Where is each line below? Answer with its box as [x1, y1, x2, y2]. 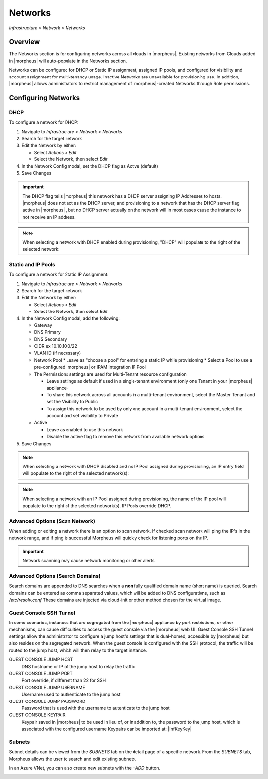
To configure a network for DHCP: [9, 119, 79, 125]
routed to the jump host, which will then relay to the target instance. [9, 647, 147, 653]
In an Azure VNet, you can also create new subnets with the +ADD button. [9, 765, 161, 771]
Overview [9, 38, 40, 46]
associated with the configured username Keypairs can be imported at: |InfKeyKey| [21, 726, 192, 732]
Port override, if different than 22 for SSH [21, 677, 106, 683]
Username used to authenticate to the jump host [21, 691, 121, 698]
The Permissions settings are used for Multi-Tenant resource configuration [34, 371, 187, 377]
